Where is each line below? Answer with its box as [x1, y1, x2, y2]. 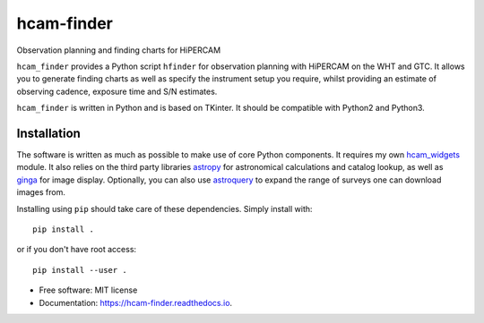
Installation [16, 125, 81, 140]
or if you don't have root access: [16, 244, 137, 255]
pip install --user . [32, 265, 127, 275]
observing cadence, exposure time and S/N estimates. [16, 86, 218, 97]
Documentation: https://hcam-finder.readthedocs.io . [39, 297, 233, 308]
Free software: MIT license [39, 285, 138, 295]
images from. [16, 187, 66, 198]
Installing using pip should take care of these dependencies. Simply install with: [16, 203, 313, 214]
